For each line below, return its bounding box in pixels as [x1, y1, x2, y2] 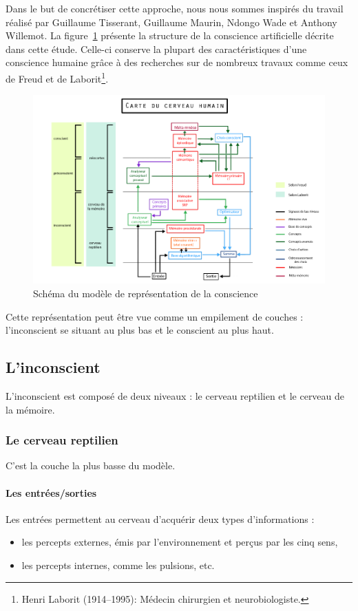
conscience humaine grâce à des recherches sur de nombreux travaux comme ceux [6, 55, 348, 69]
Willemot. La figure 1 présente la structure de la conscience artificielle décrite [6, 28, 334, 43]
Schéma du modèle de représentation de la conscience [33, 286, 258, 300]
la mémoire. [6, 402, 55, 416]
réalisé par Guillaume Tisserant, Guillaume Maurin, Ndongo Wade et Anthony [6, 14, 337, 29]
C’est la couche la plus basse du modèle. [6, 458, 176, 473]
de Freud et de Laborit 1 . [6, 69, 109, 85]
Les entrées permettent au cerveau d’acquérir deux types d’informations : [6, 511, 315, 526]
